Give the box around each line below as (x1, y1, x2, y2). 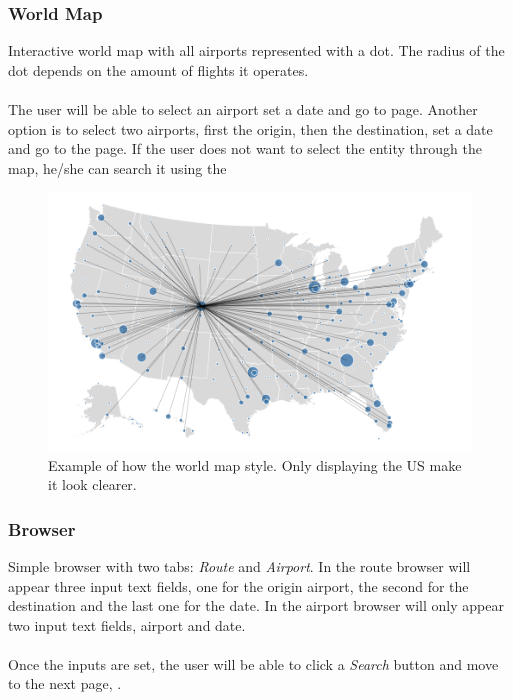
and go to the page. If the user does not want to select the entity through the (8, 138, 482, 159)
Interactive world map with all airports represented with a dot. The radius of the (8, 40, 505, 61)
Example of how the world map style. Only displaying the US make (48, 454, 462, 475)
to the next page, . (8, 673, 122, 694)
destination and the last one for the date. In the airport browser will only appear (8, 595, 504, 616)
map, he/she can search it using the (8, 157, 227, 178)
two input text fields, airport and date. (8, 614, 246, 635)
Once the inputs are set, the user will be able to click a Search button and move (8, 653, 499, 674)
